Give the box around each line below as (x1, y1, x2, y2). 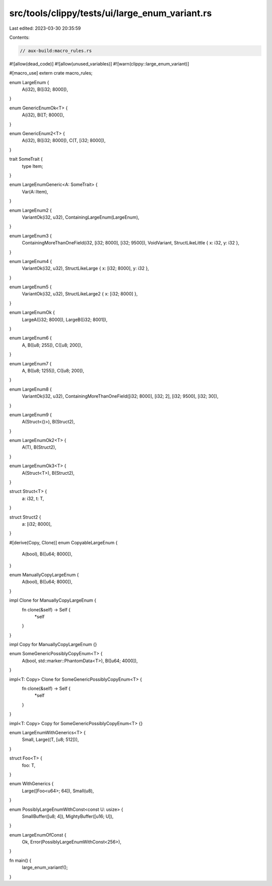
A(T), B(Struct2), (22, 444, 56, 451)
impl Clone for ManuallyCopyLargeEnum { (9, 597, 97, 603)
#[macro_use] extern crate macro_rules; (9, 70, 93, 76)
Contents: (9, 34, 30, 40)
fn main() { (9, 857, 32, 863)
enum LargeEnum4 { (9, 258, 52, 264)
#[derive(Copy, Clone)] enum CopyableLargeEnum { (9, 539, 118, 545)
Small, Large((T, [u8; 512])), (22, 736, 79, 743)
